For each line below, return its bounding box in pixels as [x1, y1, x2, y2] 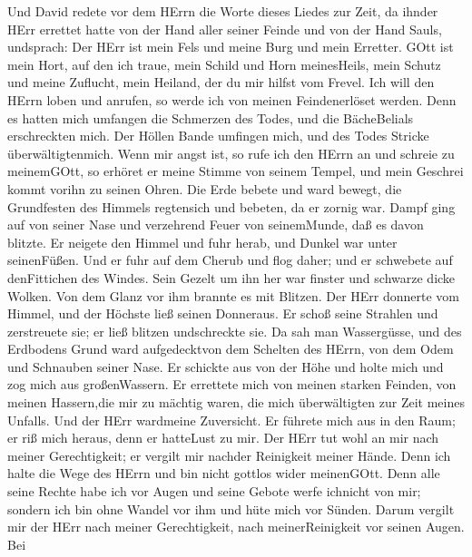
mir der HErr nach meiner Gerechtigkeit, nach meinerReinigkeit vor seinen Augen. [7, 517, 465, 536]
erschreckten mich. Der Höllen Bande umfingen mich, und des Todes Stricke [7, 126, 429, 145]
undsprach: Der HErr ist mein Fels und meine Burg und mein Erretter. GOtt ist [7, 37, 454, 56]
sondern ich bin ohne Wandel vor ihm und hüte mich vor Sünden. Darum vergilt [7, 499, 455, 518]
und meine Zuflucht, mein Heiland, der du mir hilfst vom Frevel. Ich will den [7, 73, 435, 92]
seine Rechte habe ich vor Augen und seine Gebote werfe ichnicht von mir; [7, 482, 421, 501]
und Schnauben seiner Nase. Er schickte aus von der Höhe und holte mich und [7, 357, 444, 376]
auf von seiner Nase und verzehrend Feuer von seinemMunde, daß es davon [7, 215, 424, 234]
